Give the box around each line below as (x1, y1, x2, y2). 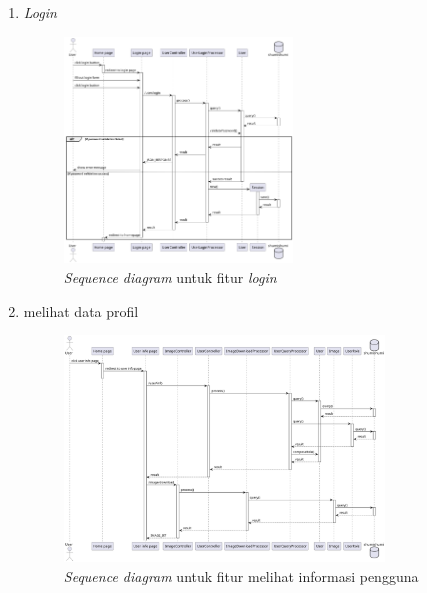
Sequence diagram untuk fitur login (63, 266, 277, 287)
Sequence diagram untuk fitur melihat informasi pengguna (63, 565, 419, 586)
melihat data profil (23, 300, 139, 321)
